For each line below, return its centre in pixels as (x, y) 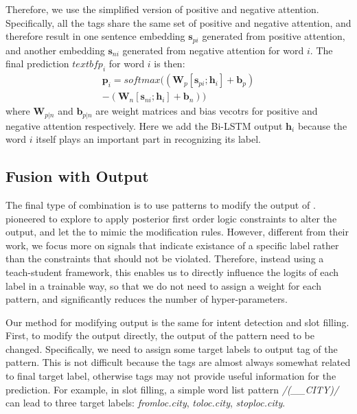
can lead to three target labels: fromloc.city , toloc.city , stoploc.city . (146, 403)
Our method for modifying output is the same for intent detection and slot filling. (177, 322)
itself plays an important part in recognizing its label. (148, 139)
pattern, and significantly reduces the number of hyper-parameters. (147, 299)
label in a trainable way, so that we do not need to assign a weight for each (163, 285)
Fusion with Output (77, 176)
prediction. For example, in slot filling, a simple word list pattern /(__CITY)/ (172, 389)
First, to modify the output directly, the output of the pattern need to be (160, 335)
